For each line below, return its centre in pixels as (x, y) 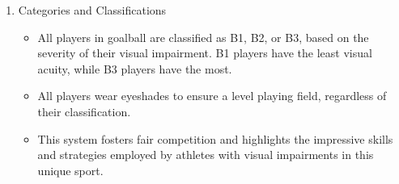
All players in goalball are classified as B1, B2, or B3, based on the (203, 37)
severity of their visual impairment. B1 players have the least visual (205, 53)
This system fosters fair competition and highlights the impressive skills (215, 138)
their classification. (84, 111)
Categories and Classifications (92, 10)
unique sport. (70, 170)
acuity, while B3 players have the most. (135, 68)
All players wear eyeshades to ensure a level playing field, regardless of (212, 96)
